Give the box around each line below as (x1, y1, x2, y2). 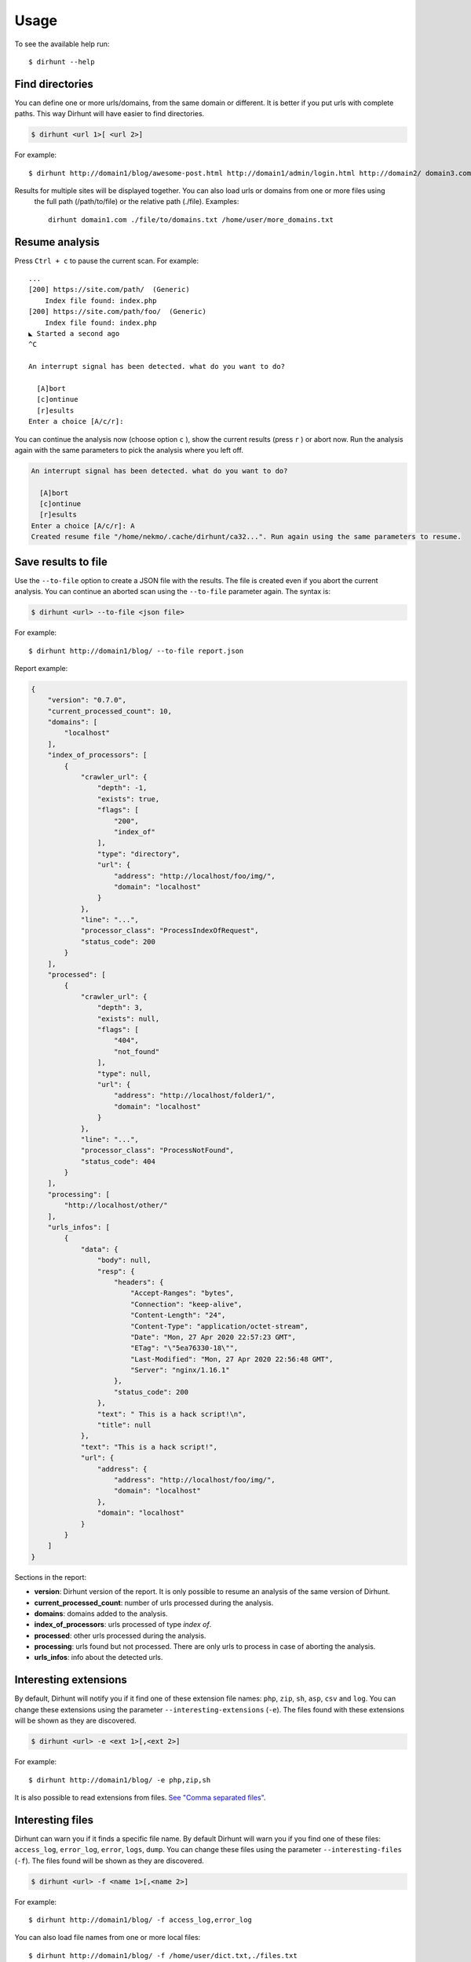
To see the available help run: (14, 39, 110, 49)
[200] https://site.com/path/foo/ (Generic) (28, 307, 207, 316)
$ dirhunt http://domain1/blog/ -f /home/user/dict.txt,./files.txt (28, 1951, 298, 1960)
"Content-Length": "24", (130, 1311, 226, 1320)
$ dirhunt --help (28, 57, 95, 66)
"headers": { (114, 1278, 164, 1286)
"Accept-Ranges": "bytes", (130, 1289, 235, 1298)
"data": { (80, 1245, 119, 1253)
